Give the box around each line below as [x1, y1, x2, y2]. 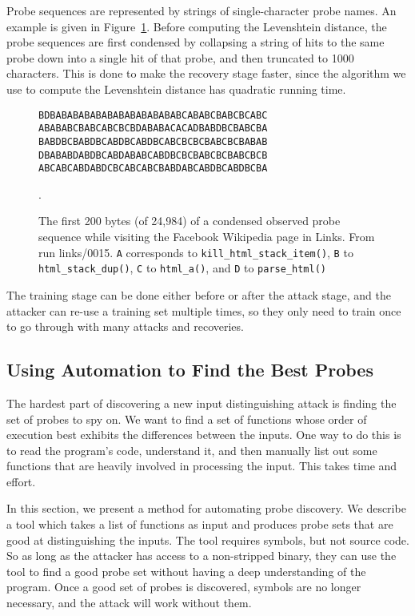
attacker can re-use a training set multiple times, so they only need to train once [6, 302, 401, 319]
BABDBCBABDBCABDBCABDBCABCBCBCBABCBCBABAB [38, 135, 268, 147]
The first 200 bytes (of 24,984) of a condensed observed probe [38, 212, 341, 229]
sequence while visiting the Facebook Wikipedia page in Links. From [38, 228, 375, 245]
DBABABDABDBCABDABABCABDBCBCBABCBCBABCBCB [38, 149, 268, 161]
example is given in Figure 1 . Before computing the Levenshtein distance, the [6, 18, 387, 34]
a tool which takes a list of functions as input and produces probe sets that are [6, 516, 393, 533]
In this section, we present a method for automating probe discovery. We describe [6, 500, 406, 517]
